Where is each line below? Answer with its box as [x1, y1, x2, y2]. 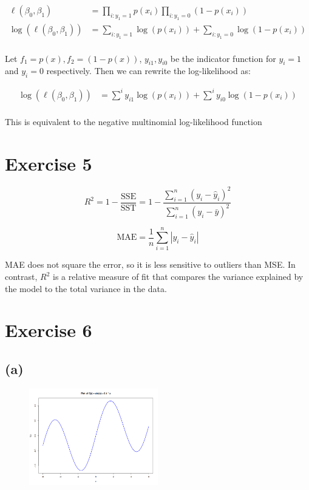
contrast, [5, 270, 38, 283]
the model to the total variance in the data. [5, 282, 167, 294]
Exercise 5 [5, 151, 92, 175]
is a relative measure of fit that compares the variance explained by [53, 270, 304, 283]
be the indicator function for [170, 52, 276, 64]
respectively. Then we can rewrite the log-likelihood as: [46, 64, 251, 77]
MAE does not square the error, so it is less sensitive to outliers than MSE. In [5, 258, 296, 271]
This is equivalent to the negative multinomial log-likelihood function [5, 115, 262, 128]
